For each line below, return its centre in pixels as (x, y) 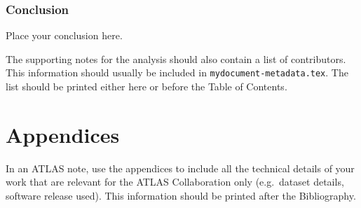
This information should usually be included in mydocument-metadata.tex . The (177, 72)
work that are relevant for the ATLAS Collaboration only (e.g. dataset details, (175, 182)
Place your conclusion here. (64, 35)
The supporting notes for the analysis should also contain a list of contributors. (176, 58)
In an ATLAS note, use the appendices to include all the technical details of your (180, 168)
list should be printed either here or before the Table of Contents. (147, 86)
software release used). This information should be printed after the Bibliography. (181, 195)
